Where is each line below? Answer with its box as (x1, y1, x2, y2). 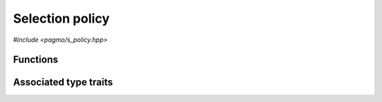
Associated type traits (13, 76, 113, 89)
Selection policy (13, 11, 110, 26)
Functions (13, 54, 59, 66)
